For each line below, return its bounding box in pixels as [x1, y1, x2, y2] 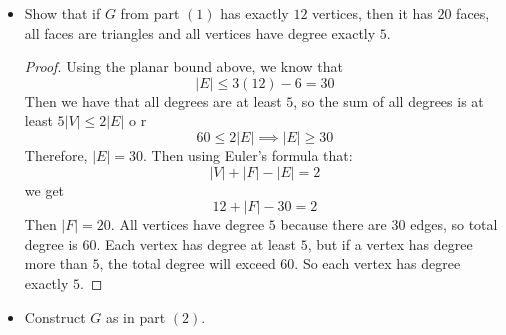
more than [24, 253, 88, 274]
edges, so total [410, 214, 498, 235]
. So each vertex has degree [294, 253, 461, 274]
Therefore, [24, 144, 88, 165]
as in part [105, 306, 166, 327]
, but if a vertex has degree [307, 233, 473, 254]
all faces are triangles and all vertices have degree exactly [24, 22, 376, 43]
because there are [280, 214, 387, 235]
